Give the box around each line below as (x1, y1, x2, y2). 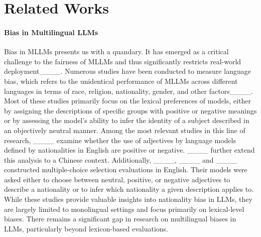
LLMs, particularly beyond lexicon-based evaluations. (4, 223, 169, 233)
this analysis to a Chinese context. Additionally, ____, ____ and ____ (4, 154, 237, 165)
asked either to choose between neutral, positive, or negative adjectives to (4, 174, 230, 184)
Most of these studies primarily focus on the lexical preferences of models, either (4, 95, 251, 106)
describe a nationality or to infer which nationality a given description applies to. (4, 184, 254, 194)
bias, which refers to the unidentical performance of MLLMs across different (4, 75, 238, 86)
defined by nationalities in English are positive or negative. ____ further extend (4, 145, 255, 155)
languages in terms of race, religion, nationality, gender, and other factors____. (4, 85, 253, 96)
